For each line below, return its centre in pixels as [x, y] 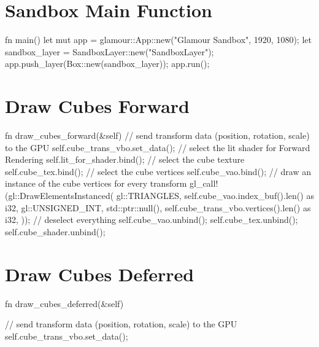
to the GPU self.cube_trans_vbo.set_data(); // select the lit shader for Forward [158, 147]
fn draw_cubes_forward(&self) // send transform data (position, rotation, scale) [157, 135]
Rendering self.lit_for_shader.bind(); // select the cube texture [125, 159]
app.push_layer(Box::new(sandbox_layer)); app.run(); [107, 64]
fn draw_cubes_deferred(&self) [64, 303]
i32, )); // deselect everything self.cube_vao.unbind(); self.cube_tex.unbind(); [152, 220]
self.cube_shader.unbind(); [55, 231]
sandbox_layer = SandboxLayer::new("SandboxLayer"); [110, 51]
